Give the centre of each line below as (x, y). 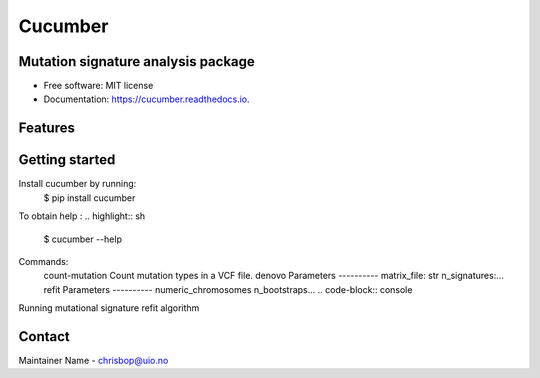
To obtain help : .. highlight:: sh (82, 216)
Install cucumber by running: (77, 184)
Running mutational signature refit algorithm (109, 308)
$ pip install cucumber (89, 197)
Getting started (67, 160)
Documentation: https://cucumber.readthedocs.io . (146, 99)
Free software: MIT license (98, 86)
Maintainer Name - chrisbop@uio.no (93, 361)
